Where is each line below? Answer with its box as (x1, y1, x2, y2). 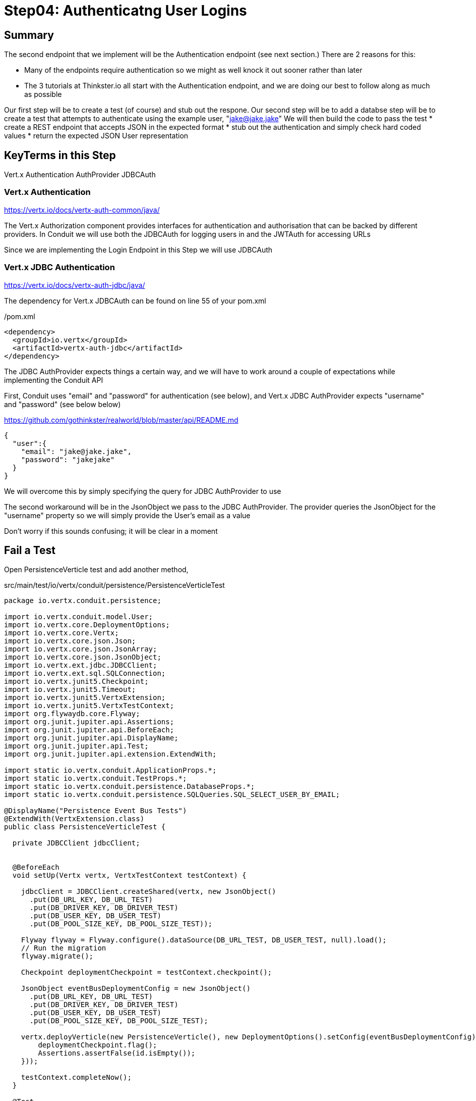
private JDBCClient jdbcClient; (12, 839, 140, 847)
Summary (4, 28, 54, 41)
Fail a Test (4, 543, 56, 557)
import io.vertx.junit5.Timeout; (4, 685, 136, 694)
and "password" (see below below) (4, 399, 121, 409)
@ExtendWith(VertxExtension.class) (4, 815, 145, 823)
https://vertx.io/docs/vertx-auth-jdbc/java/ (4, 280, 145, 289)
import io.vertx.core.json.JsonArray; (4, 645, 157, 654)
